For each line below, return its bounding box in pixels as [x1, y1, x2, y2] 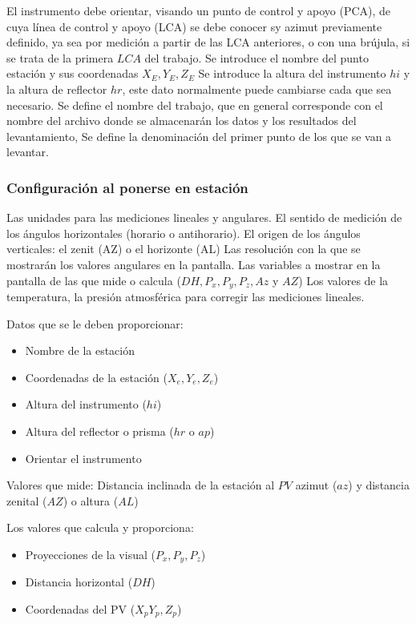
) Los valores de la [298, 272, 389, 288]
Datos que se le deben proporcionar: [6, 315, 184, 332]
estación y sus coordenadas [6, 65, 139, 82]
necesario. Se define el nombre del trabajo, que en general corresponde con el [6, 96, 383, 113]
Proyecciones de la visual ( [25, 545, 155, 562]
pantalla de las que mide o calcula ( [6, 272, 181, 288]
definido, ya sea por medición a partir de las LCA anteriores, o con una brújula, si [6, 34, 410, 50]
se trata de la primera [6, 49, 114, 66]
